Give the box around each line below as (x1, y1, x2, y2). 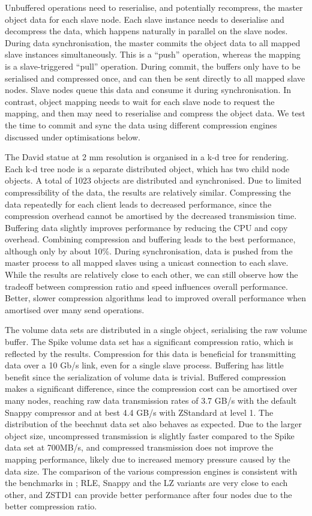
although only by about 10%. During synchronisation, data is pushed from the (5, 244, 293, 257)
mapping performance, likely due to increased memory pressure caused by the (5, 452, 290, 465)
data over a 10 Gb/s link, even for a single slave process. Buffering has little (5, 359, 284, 371)
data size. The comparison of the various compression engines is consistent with (5, 464, 298, 477)
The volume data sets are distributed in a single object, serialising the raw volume (5, 323, 307, 336)
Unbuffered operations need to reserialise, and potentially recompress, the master (5, 1, 303, 13)
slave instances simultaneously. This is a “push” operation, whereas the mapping (5, 48, 301, 61)
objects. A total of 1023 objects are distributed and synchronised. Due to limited (5, 174, 302, 187)
